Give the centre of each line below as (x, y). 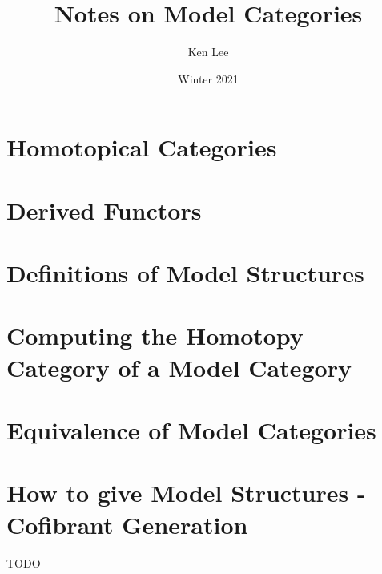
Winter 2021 (208, 78)
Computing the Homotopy (155, 336)
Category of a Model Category (179, 367)
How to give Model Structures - (186, 493)
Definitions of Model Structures (185, 273)
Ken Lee (208, 52)
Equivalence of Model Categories (191, 430)
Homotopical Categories (142, 147)
